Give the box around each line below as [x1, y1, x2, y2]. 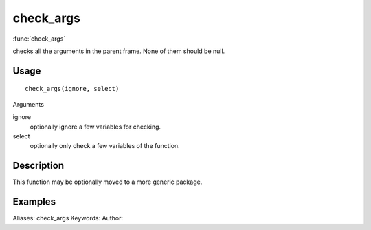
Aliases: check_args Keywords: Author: [12, 214, 124, 222]
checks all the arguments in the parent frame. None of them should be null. [12, 47, 225, 55]
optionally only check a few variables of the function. [30, 142, 180, 150]
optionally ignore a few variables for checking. [30, 123, 161, 131]
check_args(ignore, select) [25, 85, 120, 93]
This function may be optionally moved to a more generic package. [12, 178, 203, 186]
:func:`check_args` [12, 34, 66, 43]
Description [12, 160, 65, 171]
